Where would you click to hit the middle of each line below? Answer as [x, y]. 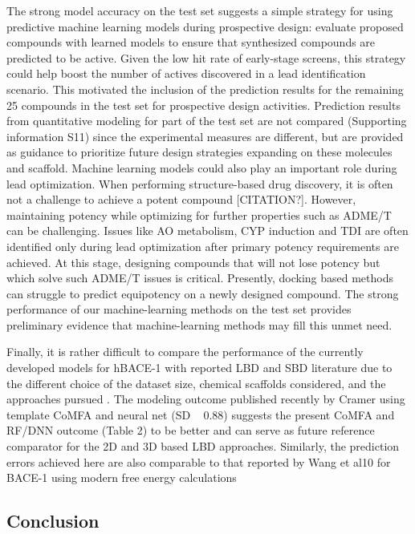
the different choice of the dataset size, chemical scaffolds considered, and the [196, 383]
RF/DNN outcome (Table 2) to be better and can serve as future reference [191, 430]
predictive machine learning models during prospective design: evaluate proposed [205, 26]
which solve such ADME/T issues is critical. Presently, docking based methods [200, 278]
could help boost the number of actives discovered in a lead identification [186, 73]
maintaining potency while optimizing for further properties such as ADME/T [199, 214]
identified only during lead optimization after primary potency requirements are [203, 246]
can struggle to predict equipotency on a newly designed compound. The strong [203, 293]
